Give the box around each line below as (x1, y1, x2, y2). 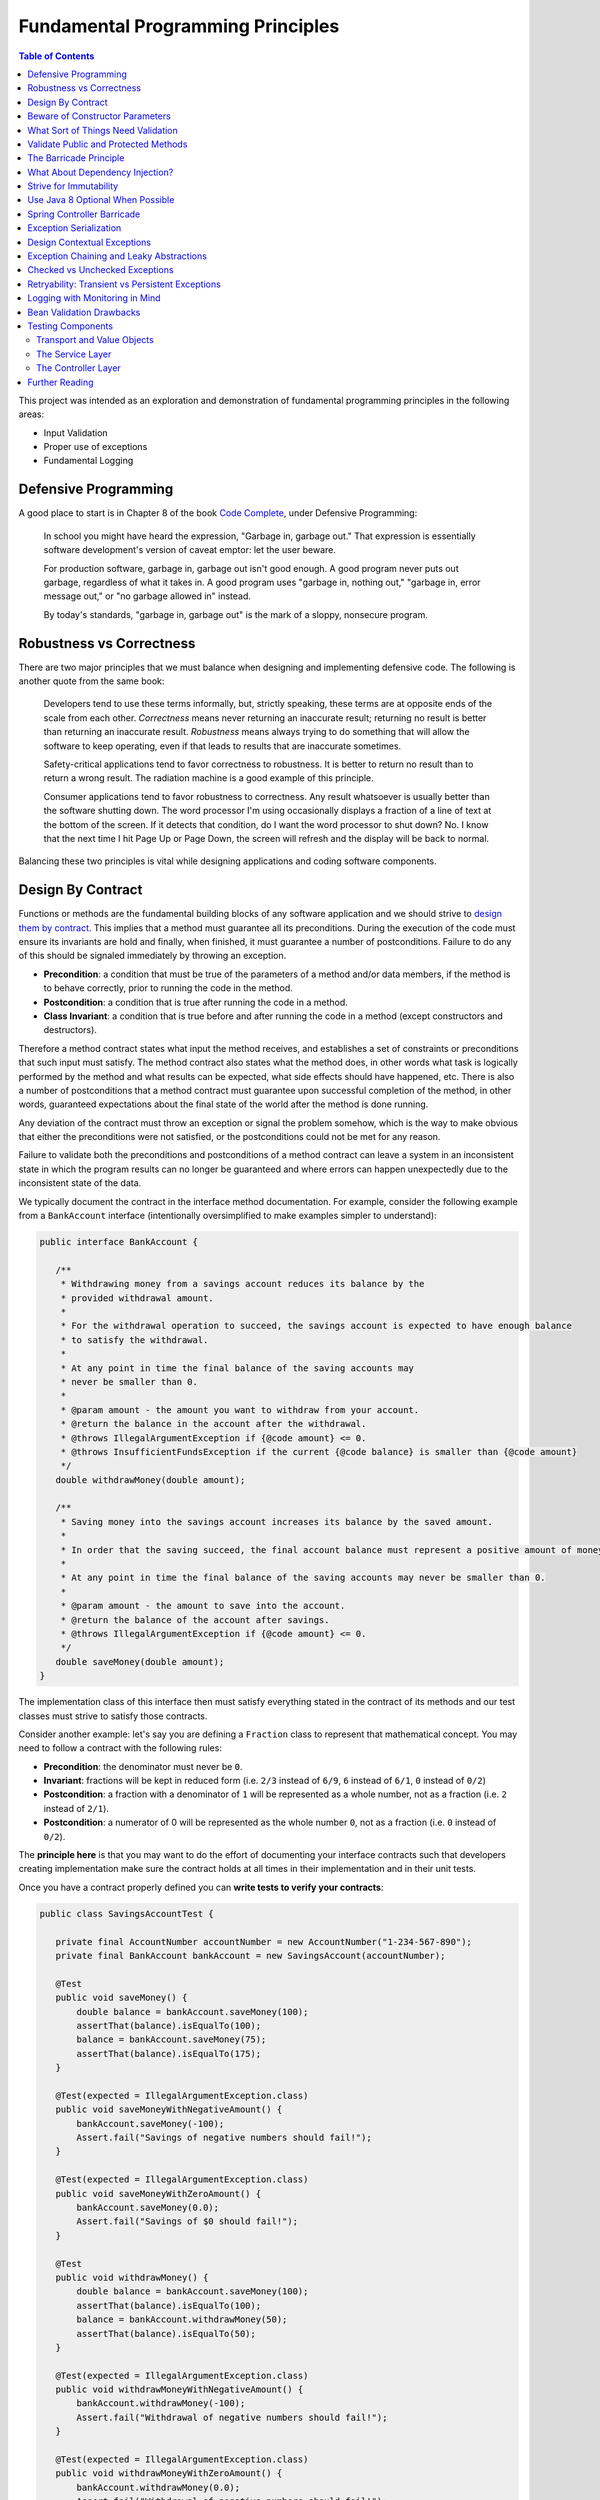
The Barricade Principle (27, 152, 125, 164)
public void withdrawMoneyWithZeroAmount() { (55, 2468, 283, 2479)
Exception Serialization (27, 222, 122, 234)
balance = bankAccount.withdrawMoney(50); (76, 2314, 288, 2325)
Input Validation (43, 426, 109, 439)
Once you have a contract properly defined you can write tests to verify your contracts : (18, 1881, 384, 1893)
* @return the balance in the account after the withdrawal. (60, 1418, 367, 1430)
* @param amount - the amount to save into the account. (60, 1600, 346, 1612)
